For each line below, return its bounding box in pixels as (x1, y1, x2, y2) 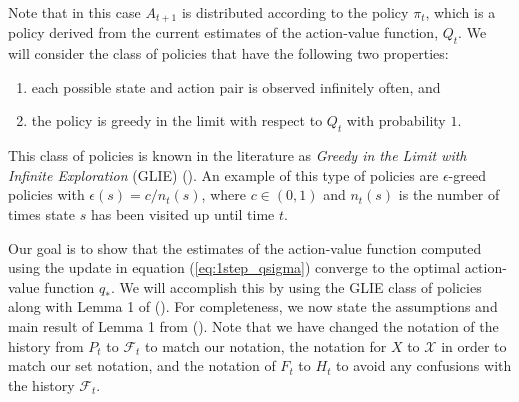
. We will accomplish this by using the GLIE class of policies (110, 276, 482, 297)
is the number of (398, 184, 500, 205)
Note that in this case (8, 2, 141, 22)
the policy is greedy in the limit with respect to (31, 110, 323, 131)
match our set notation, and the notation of (8, 355, 276, 376)
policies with (8, 184, 85, 205)
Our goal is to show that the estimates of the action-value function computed (8, 237, 482, 258)
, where (201, 184, 246, 205)
